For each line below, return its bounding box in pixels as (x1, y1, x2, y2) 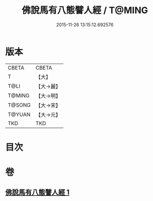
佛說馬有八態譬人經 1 (5, 188, 70, 197)
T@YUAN (8, 111, 31, 118)
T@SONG (8, 102, 31, 109)
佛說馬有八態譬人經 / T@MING (22, 5, 148, 16)
